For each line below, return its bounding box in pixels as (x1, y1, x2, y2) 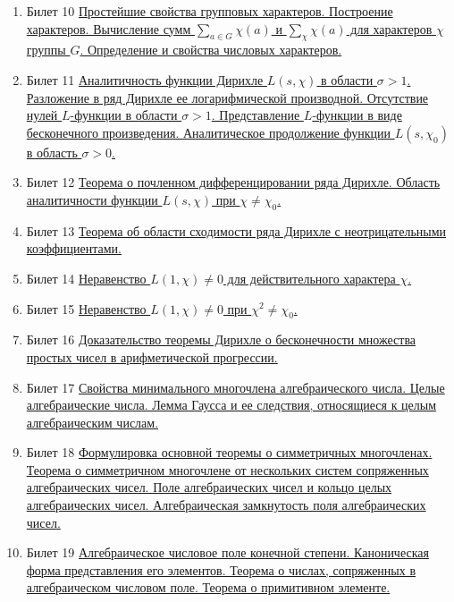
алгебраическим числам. (26, 412, 159, 431)
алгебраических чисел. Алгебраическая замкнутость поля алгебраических (26, 496, 426, 514)
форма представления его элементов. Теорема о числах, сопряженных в (26, 560, 416, 579)
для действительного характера (227, 268, 396, 287)
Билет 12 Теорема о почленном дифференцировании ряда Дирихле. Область (26, 173, 441, 191)
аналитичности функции (26, 190, 158, 208)
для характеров (350, 19, 433, 38)
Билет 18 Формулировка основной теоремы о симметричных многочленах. (26, 443, 433, 462)
